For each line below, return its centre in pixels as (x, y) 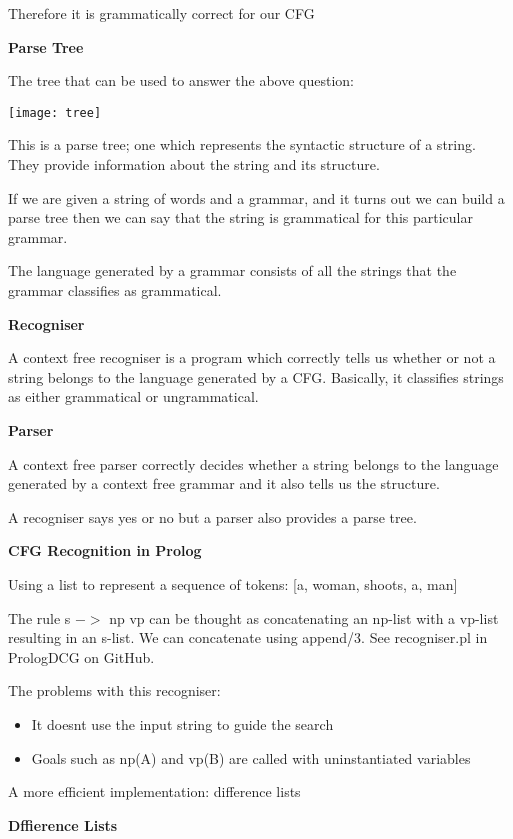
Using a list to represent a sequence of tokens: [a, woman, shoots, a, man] (233, 583)
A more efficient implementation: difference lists (154, 791)
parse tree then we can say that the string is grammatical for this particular (240, 217)
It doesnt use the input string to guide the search (182, 723)
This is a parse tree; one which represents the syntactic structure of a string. (242, 144)
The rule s (39, 617)
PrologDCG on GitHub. (81, 656)
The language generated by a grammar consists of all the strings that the (232, 270)
